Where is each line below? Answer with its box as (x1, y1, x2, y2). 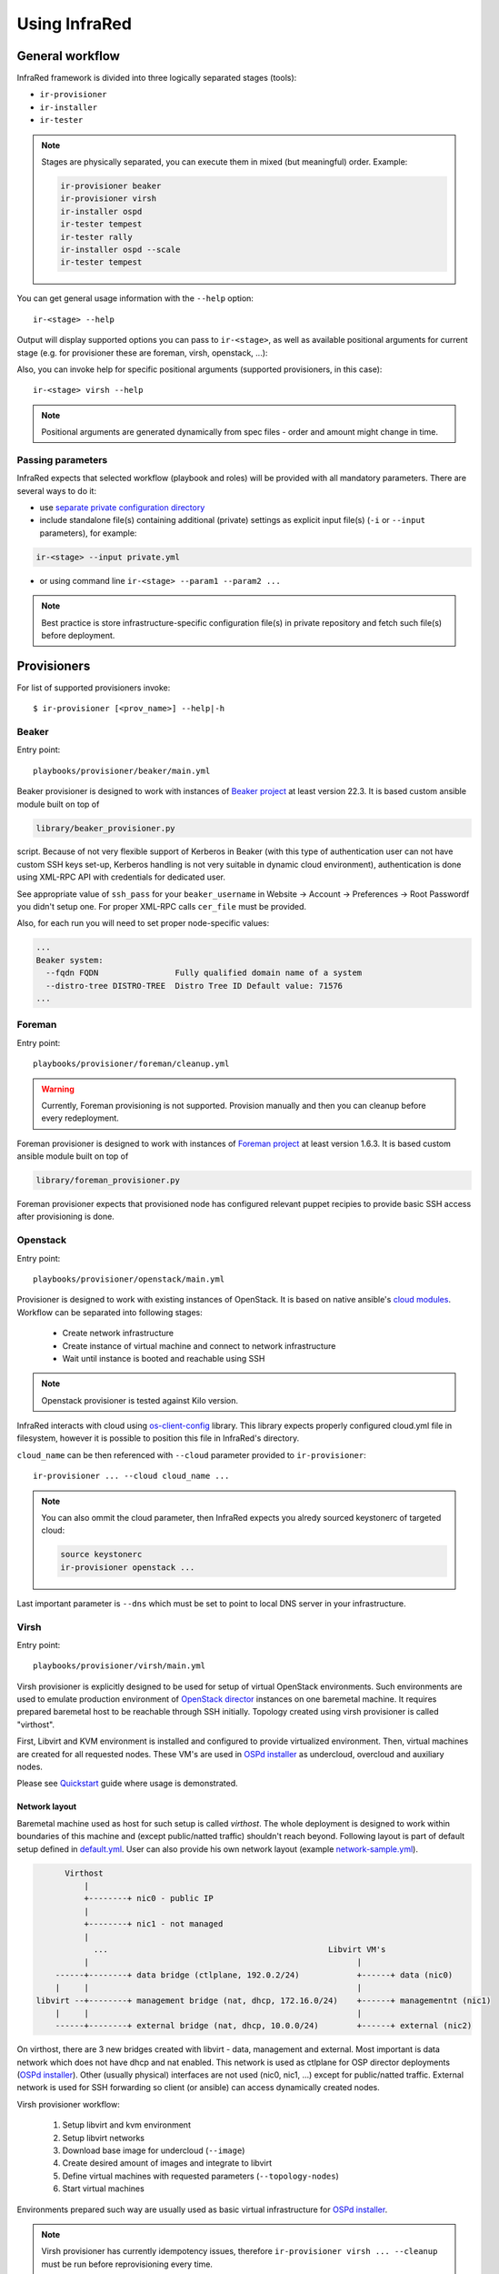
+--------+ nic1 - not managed (83, 1919, 224, 1929)
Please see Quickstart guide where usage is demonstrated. (16, 1778, 238, 1789)
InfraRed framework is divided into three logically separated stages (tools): (16, 73, 297, 84)
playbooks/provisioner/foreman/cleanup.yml (33, 1059, 230, 1069)
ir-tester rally (60, 232, 134, 242)
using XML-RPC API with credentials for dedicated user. (16, 871, 226, 882)
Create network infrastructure (62, 1328, 175, 1339)
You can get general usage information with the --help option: (16, 293, 254, 304)
